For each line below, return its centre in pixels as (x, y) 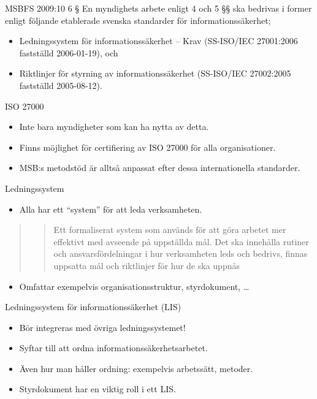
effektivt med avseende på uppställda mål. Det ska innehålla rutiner (181, 241)
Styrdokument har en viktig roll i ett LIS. (97, 389)
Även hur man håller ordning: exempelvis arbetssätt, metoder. (136, 368)
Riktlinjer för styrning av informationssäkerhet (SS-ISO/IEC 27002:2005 (155, 73)
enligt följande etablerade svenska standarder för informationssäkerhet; (138, 20)
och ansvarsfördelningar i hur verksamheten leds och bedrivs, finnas (181, 253)
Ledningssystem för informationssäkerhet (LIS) (93, 307)
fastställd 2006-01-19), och (69, 52)
